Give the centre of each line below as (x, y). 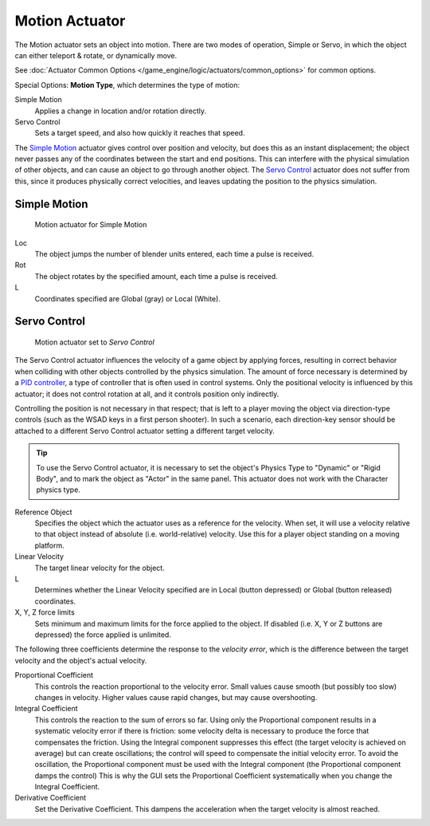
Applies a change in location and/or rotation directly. (121, 111)
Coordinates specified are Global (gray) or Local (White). (127, 298)
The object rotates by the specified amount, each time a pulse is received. (156, 276)
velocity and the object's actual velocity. (81, 660)
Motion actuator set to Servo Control (94, 342)
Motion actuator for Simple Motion (91, 225)
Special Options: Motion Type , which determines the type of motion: (127, 85)
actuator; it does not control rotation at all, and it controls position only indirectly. (147, 394)
